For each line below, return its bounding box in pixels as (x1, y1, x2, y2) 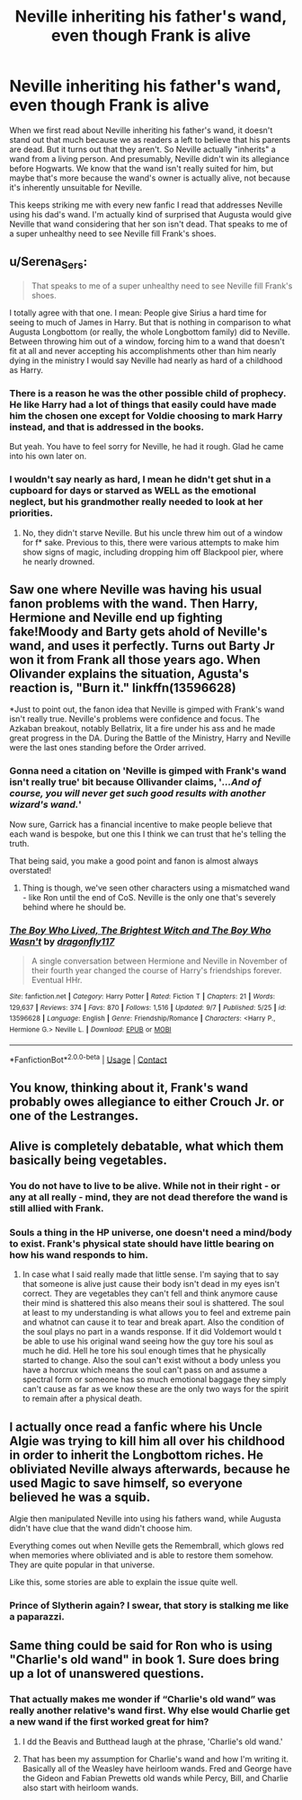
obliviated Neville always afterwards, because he (9, 1461, 290, 1476)
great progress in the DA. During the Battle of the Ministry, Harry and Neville (9, 732, 291, 743)
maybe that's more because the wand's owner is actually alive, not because (9, 173, 290, 183)
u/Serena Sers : (9, 254, 88, 271)
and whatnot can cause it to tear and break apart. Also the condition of (22, 1317, 285, 1327)
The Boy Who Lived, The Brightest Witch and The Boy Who (9, 924, 271, 936)
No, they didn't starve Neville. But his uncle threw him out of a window (22, 528, 283, 538)
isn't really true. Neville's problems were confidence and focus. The (9, 714, 261, 724)
